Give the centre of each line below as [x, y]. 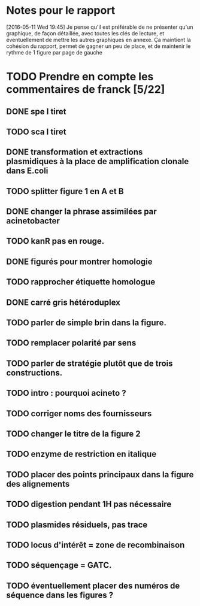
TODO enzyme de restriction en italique [81, 454]
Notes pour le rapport [61, 10]
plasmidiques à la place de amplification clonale [98, 161]
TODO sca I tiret [36, 131]
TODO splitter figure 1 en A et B [65, 191]
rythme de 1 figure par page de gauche [54, 52]
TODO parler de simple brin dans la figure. [86, 323]
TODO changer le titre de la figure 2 [73, 434]
